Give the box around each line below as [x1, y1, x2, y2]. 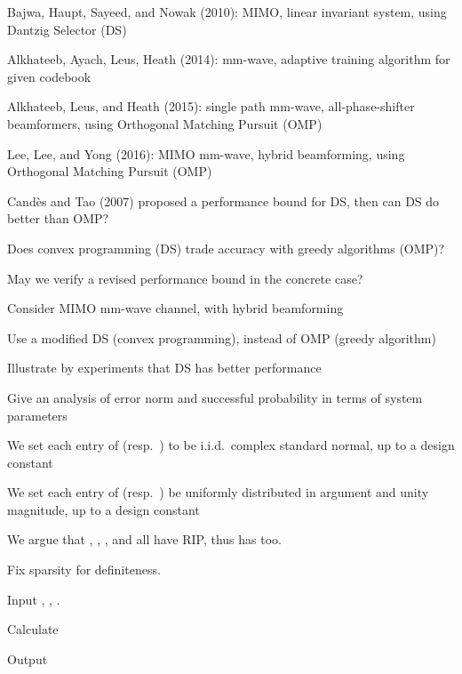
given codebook [7, 67, 92, 85]
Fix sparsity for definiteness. [7, 560, 161, 579]
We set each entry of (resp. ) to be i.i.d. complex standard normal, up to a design [7, 436, 455, 454]
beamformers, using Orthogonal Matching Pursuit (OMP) [7, 114, 323, 132]
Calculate [7, 620, 59, 638]
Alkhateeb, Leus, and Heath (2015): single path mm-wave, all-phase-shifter [7, 97, 415, 116]
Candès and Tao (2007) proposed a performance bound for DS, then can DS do [7, 191, 440, 210]
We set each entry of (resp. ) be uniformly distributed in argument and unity [7, 483, 429, 501]
